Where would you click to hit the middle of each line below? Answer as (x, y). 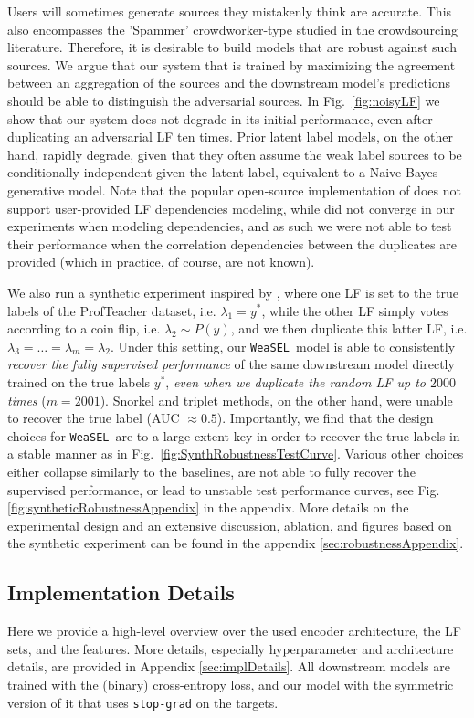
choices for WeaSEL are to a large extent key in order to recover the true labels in (234, 435)
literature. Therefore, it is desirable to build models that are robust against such (232, 47)
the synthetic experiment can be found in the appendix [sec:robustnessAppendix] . (236, 543)
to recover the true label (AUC (94, 418)
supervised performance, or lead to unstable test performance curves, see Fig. (224, 489)
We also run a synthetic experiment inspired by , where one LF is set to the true (233, 292)
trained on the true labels (79, 381)
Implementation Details (121, 592)
